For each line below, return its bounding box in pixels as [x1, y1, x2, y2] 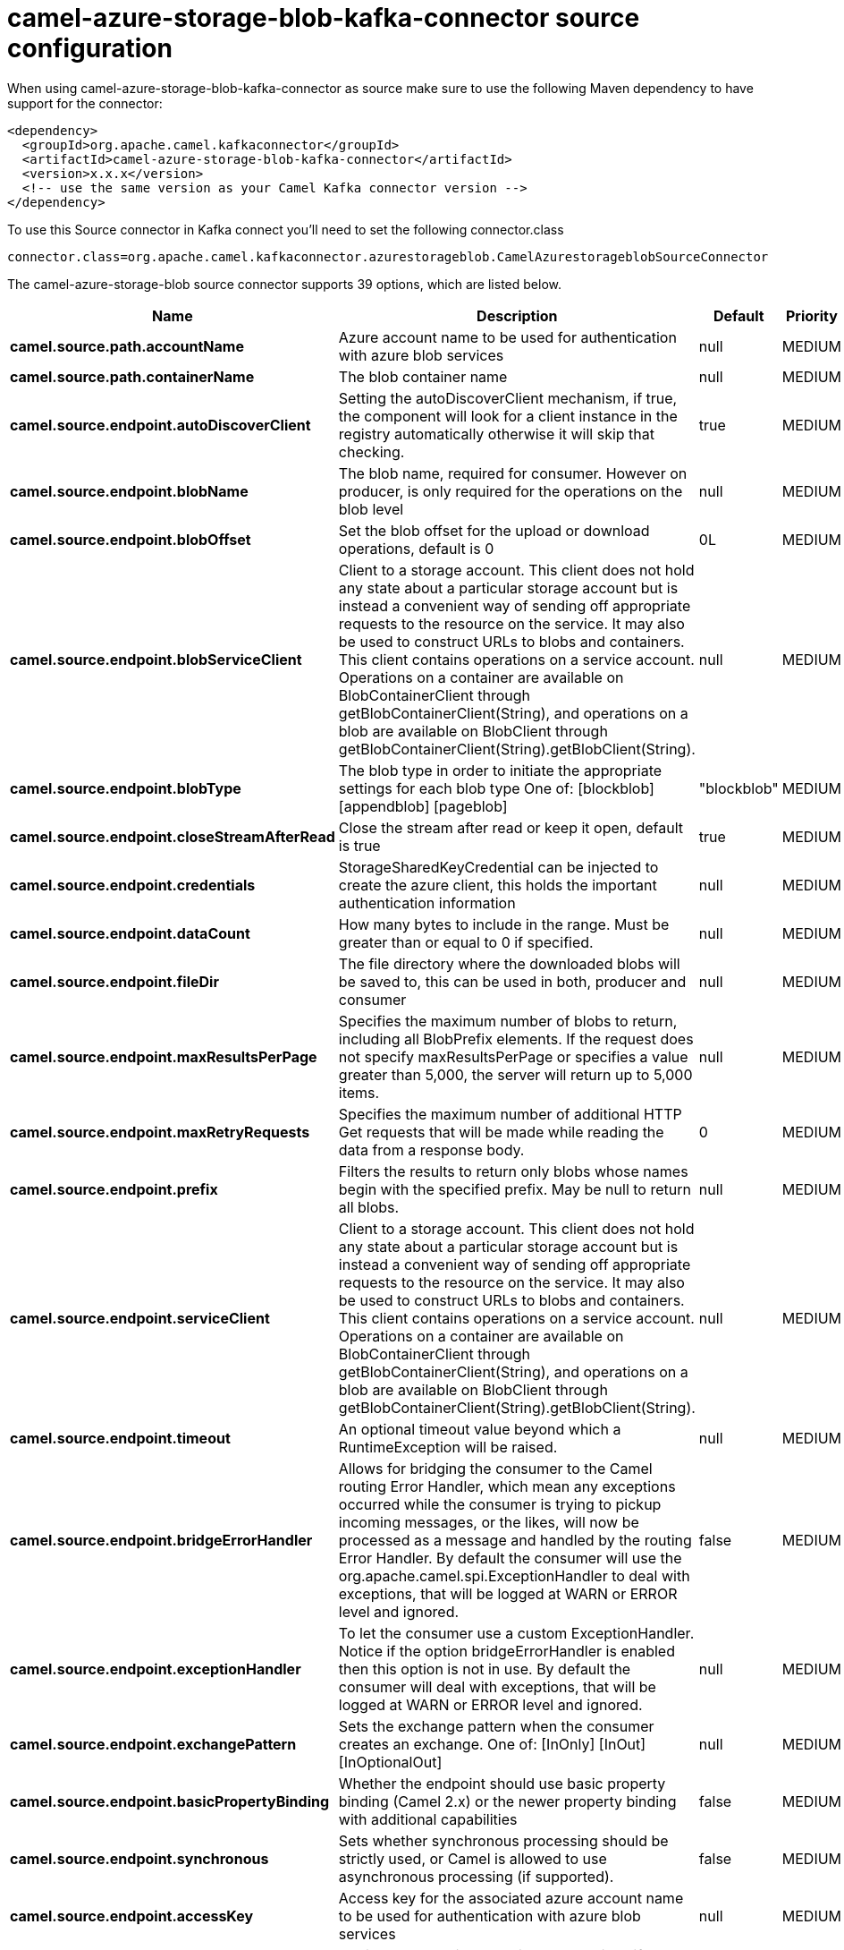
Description [477, 306, 558, 325]
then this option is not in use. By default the [338, 1659, 631, 1678]
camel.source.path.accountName [10, 336, 244, 355]
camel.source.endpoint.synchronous [10, 1849, 269, 1868]
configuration [7, 33, 173, 64]
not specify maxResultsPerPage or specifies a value [338, 1047, 688, 1066]
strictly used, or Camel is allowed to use [338, 1849, 607, 1868]
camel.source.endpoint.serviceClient [10, 1308, 270, 1327]
